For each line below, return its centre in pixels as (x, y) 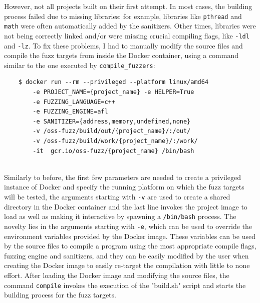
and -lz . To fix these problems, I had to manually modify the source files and (123, 45)
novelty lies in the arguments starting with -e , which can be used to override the (128, 226)
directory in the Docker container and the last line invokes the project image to (126, 206)
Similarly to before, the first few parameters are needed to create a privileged (122, 177)
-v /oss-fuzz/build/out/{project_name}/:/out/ (112, 131)
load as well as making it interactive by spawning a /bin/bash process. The (120, 216)
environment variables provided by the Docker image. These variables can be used (130, 236)
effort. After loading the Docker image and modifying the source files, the (117, 275)
